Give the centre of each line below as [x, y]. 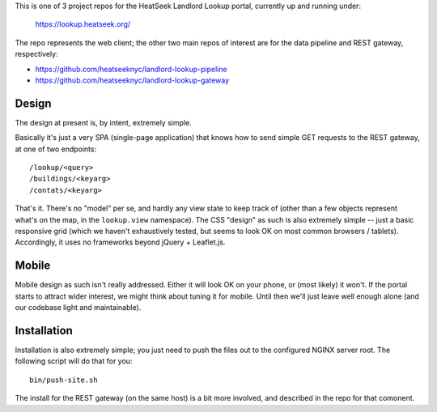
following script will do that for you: [74, 361]
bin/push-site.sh [64, 380]
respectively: [36, 54]
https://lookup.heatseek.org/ [83, 24]
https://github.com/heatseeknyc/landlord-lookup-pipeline [131, 69]
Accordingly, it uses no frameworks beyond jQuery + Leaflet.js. [120, 242]
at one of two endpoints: [56, 149]
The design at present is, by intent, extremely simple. [103, 122]
